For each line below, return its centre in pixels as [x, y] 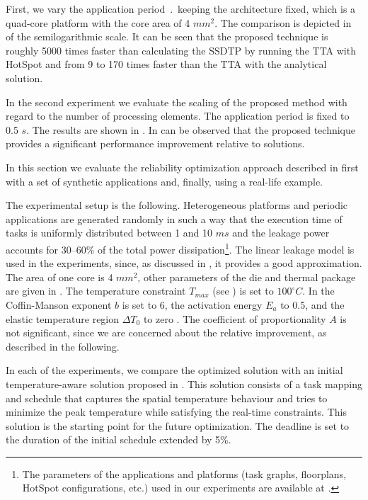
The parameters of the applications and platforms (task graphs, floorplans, [184, 473]
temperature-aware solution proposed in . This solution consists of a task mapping [184, 383]
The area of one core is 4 [59, 277]
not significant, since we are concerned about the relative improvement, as [166, 333]
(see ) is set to [243, 291]
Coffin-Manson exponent [59, 304]
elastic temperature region [63, 318]
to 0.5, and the [312, 304]
